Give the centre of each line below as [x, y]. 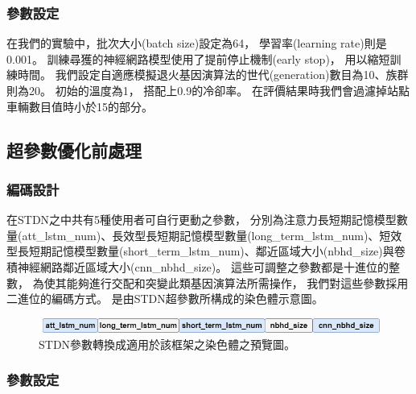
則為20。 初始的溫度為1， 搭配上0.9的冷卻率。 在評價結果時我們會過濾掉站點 [208, 90]
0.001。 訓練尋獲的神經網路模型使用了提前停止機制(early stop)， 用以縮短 [198, 58]
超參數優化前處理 [74, 149]
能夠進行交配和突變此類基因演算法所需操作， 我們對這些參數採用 [237, 282]
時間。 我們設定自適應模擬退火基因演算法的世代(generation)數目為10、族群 [213, 75]
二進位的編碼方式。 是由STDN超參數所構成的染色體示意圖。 [165, 299]
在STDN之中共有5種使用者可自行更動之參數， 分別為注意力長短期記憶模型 [202, 220]
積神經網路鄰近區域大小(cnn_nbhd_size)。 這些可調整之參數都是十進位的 [198, 266]
